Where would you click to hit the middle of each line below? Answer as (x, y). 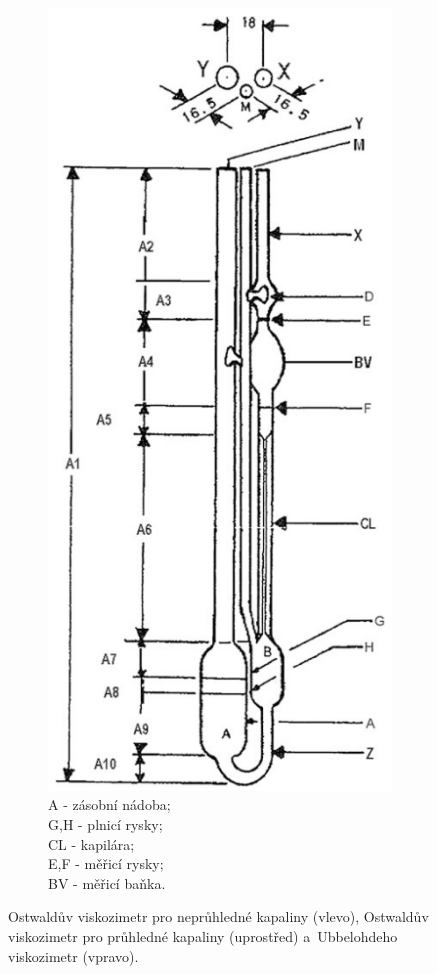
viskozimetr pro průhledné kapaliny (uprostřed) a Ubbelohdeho (203, 935)
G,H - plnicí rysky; (105, 823)
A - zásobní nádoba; (109, 804)
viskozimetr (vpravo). (73, 955)
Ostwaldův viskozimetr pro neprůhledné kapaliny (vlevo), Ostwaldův (218, 916)
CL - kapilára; (91, 843)
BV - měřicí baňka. (107, 882)
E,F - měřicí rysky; (106, 863)
